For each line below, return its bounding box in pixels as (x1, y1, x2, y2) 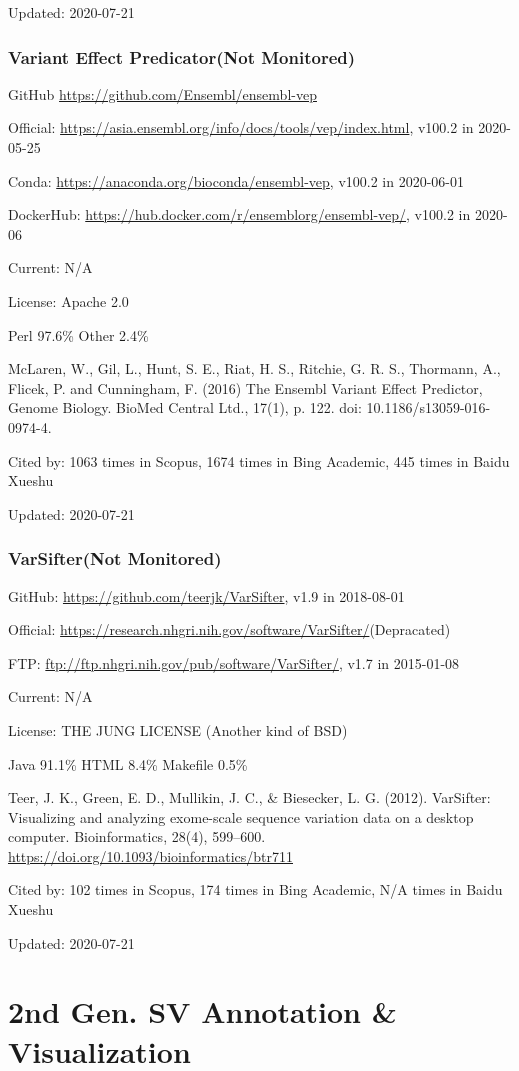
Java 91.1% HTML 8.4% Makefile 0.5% (8, 753, 248, 774)
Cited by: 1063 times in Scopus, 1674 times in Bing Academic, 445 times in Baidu (8, 450, 510, 471)
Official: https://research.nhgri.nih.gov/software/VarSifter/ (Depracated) (8, 619, 451, 640)
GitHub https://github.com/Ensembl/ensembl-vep (8, 83, 317, 104)
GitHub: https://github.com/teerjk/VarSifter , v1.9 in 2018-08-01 (8, 585, 405, 606)
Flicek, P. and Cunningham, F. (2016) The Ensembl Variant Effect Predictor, (8, 377, 483, 398)
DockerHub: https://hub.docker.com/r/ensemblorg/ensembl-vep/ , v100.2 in (8, 204, 471, 225)
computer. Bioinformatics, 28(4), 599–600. (8, 826, 266, 847)
